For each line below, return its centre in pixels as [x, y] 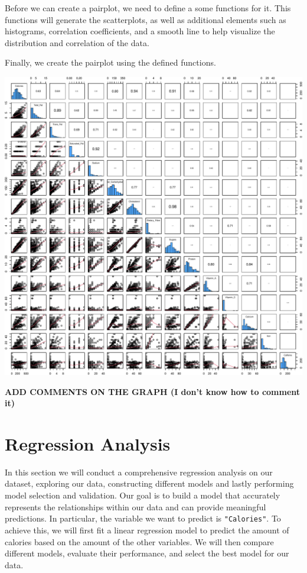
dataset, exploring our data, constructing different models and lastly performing [149, 483]
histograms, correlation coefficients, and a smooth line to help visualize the [140, 31]
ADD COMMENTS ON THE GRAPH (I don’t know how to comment [153, 391]
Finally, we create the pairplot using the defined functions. [110, 62]
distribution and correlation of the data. [77, 42]
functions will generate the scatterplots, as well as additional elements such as [146, 19]
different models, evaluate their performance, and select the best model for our [147, 553]
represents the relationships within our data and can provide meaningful [135, 506]
